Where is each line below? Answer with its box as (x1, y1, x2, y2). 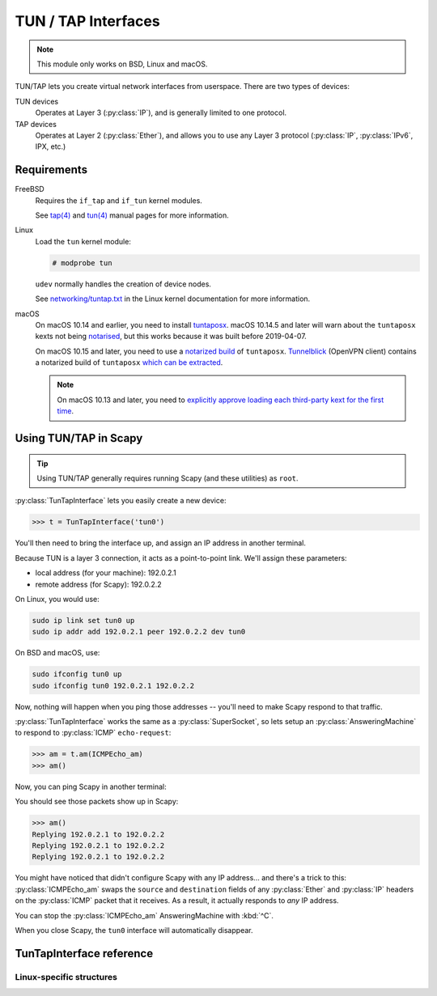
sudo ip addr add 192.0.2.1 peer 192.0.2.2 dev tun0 (32, 627, 246, 637)
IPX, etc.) (35, 142, 66, 151)
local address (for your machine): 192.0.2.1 (35, 568, 177, 578)
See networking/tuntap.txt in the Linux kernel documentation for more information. (35, 294, 311, 303)
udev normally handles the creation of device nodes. (35, 279, 212, 289)
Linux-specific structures (15, 971, 117, 982)
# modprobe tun (52, 258, 112, 267)
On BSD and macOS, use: (15, 648, 100, 658)
